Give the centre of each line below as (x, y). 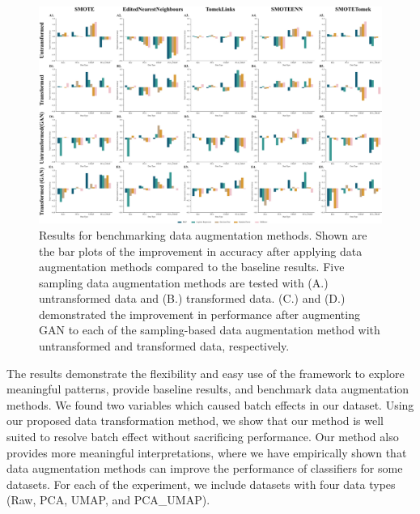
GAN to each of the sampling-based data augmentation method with (210, 330)
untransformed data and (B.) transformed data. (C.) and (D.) (192, 298)
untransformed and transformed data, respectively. (164, 346)
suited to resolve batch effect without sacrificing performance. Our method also (203, 437)
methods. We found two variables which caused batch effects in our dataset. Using (210, 404)
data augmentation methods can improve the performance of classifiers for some (205, 468)
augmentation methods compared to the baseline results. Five (192, 267)
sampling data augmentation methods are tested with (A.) (184, 282)
